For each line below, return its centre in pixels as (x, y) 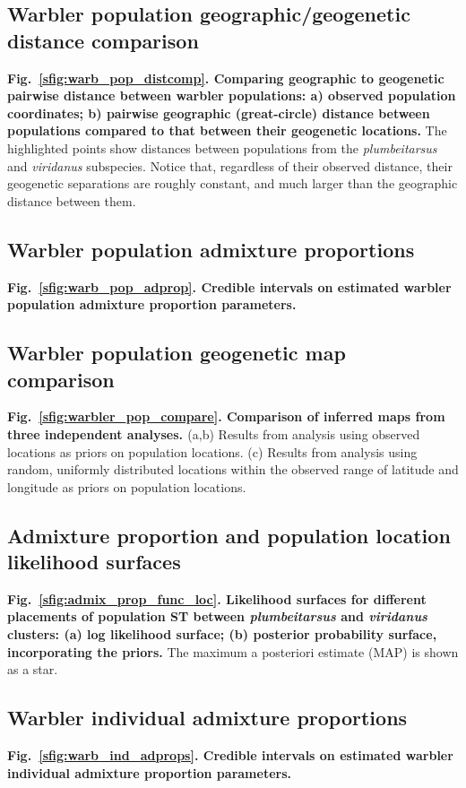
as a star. (33, 669)
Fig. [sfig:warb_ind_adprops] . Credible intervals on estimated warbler (230, 755)
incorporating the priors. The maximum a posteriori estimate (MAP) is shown (233, 651)
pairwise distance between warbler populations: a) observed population (232, 95)
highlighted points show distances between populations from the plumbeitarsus (222, 147)
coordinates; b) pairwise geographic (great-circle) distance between (219, 113)
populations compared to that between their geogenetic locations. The (227, 130)
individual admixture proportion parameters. (149, 772)
